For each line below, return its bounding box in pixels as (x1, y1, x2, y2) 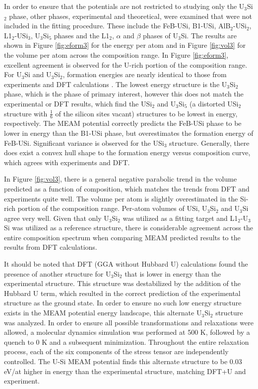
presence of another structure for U (4, 268, 111, 279)
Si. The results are (181, 30, 237, 40)
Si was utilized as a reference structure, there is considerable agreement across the (4, 222, 254, 233)
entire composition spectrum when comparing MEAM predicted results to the (4, 232, 241, 242)
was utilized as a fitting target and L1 (123, 212, 238, 223)
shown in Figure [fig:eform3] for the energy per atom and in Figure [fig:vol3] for (4, 40, 246, 50)
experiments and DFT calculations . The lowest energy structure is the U (4, 79, 227, 89)
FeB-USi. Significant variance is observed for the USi (4, 137, 164, 148)
